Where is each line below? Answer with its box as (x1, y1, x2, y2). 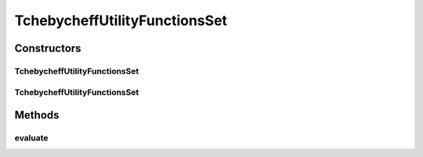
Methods (14, 108, 60, 122)
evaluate (14, 133, 49, 144)
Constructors (14, 42, 81, 55)
